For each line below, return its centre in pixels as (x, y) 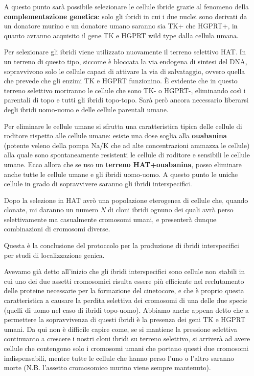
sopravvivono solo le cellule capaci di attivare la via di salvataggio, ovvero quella (125, 71)
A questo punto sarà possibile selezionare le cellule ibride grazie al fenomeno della (127, 6)
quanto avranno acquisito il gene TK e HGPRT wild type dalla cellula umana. (121, 35)
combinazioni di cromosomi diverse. (57, 229)
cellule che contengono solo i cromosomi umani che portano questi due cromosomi (127, 348)
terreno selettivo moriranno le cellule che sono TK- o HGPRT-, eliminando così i (125, 90)
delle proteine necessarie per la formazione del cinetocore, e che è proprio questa (124, 290)
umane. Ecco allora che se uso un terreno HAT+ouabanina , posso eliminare (123, 164)
